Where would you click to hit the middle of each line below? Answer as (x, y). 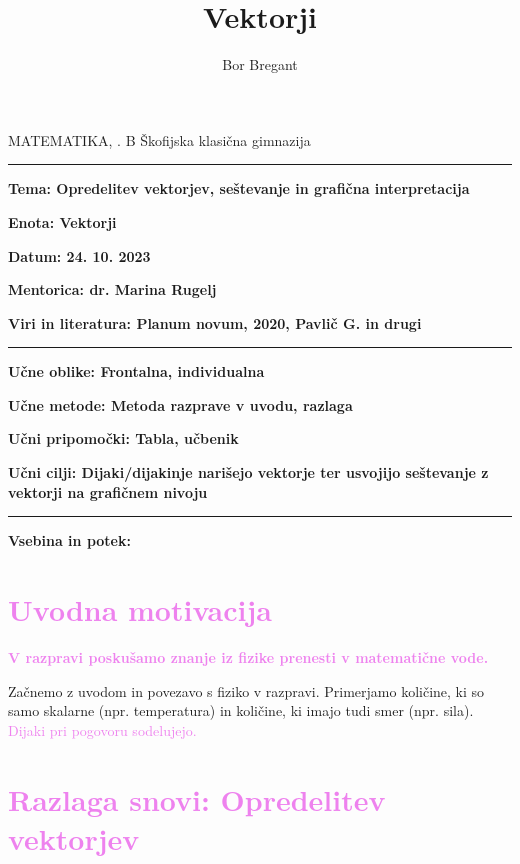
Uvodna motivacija (140, 609)
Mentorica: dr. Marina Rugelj (112, 289)
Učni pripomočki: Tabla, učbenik (123, 438)
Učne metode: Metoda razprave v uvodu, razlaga (180, 404)
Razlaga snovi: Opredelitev (197, 798)
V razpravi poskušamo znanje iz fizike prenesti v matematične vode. (248, 656)
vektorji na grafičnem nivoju (108, 491)
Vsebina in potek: (69, 540)
